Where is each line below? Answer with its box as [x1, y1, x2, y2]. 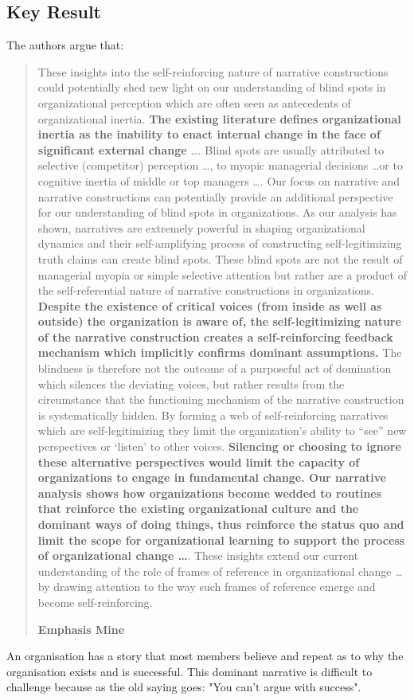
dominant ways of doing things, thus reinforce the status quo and [37, 516, 404, 533]
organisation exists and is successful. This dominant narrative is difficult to [6, 663, 373, 679]
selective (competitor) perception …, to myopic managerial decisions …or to [37, 157, 403, 174]
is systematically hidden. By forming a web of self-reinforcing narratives [37, 406, 389, 423]
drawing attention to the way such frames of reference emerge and [53, 578, 376, 595]
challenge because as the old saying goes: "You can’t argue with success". [6, 678, 361, 695]
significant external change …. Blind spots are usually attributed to [37, 141, 385, 158]
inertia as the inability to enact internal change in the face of [37, 126, 381, 143]
